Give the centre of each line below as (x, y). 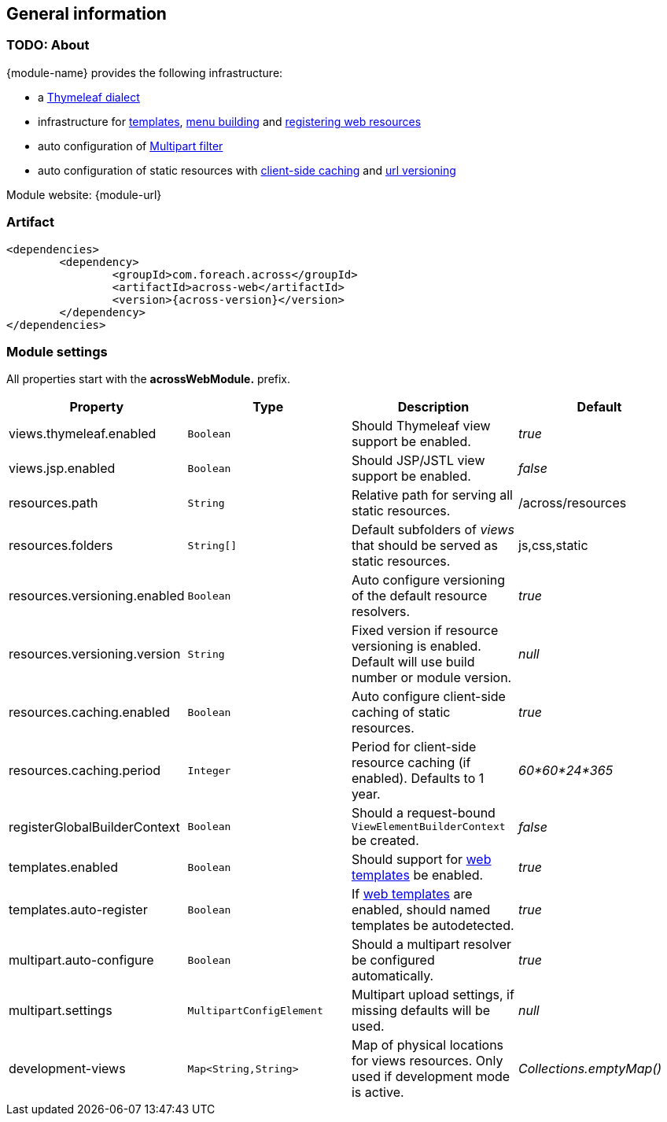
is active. (378, 1092)
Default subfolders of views (433, 530)
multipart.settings (61, 1011)
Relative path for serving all (432, 495)
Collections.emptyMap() (590, 1069)
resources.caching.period (85, 771)
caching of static (401, 712)
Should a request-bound (423, 813)
